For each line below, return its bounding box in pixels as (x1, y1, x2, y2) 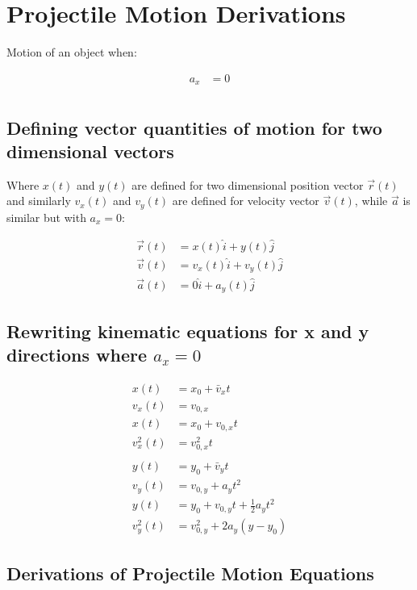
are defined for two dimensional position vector (131, 176, 364, 193)
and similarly (6, 192, 71, 209)
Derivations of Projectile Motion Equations (6, 560, 374, 585)
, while (354, 192, 388, 209)
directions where (6, 341, 147, 366)
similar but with (6, 208, 86, 225)
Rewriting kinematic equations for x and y (6, 318, 369, 343)
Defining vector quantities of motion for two (6, 115, 382, 140)
